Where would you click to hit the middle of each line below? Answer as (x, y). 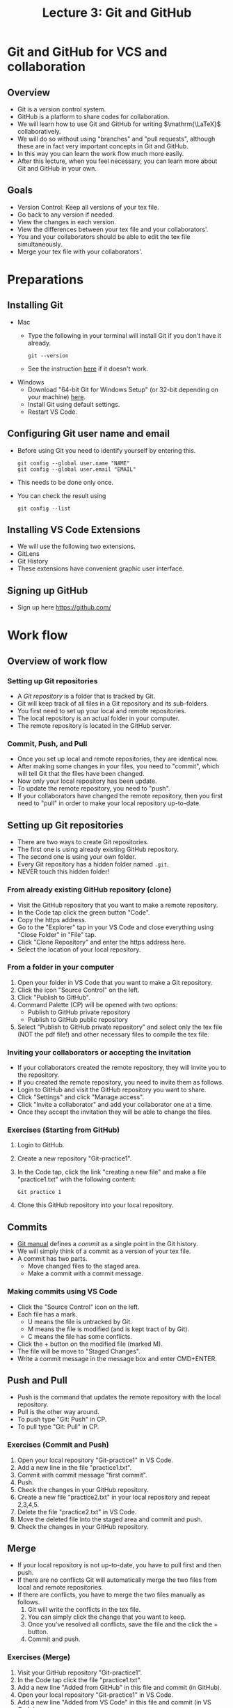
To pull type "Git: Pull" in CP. (58, 1427)
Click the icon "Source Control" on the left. (78, 990)
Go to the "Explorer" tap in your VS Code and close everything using (115, 927)
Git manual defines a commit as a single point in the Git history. (107, 1244)
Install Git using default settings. (74, 404)
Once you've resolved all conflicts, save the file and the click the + (123, 1624)
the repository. (38, 1075)
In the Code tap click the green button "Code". (84, 912)
